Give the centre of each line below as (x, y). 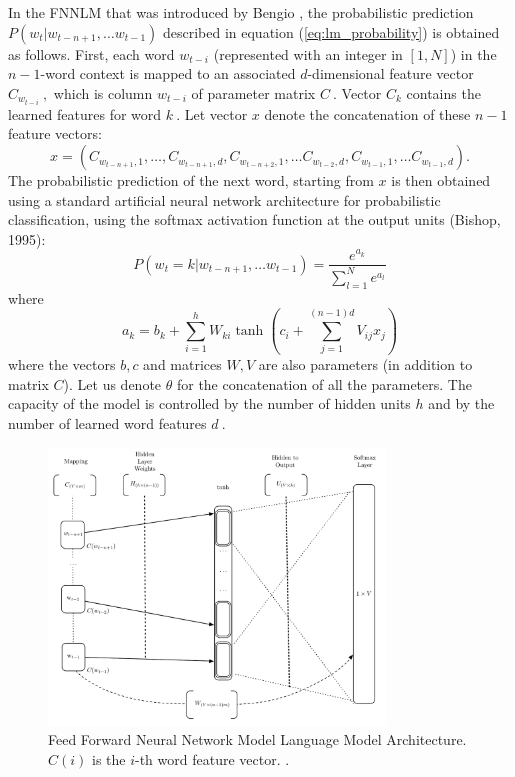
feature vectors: (55, 133)
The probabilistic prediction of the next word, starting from (191, 180)
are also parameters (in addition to (365, 363)
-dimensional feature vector (390, 73)
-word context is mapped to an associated (168, 73)
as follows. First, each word (91, 53)
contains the (443, 92)
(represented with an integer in (308, 53)
